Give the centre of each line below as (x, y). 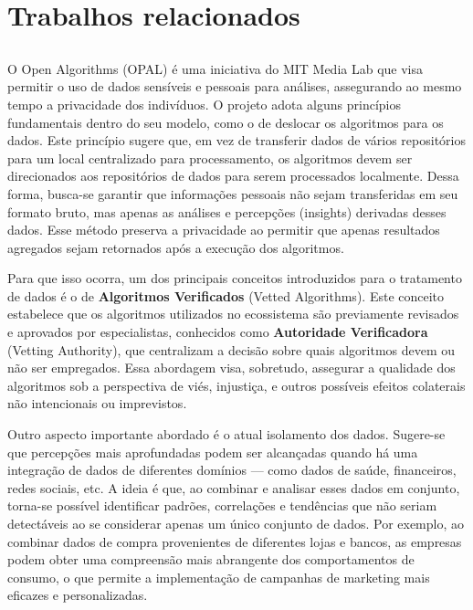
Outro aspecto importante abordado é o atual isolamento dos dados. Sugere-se (226, 434)
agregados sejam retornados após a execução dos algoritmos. (176, 247)
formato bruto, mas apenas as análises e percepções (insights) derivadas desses (227, 211)
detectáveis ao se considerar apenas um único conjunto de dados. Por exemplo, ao (236, 524)
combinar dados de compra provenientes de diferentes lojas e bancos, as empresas (235, 541)
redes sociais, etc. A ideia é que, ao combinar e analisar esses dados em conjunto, (234, 487)
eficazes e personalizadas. (78, 595)
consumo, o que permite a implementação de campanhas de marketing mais (219, 577)
